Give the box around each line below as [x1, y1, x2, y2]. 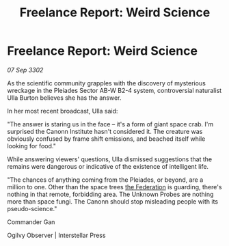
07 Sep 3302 [7, 66, 44, 74]
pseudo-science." [7, 204, 57, 213]
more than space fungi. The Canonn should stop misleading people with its [7, 197, 219, 206]
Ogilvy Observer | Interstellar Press [7, 231, 106, 239]
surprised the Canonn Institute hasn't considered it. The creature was [7, 127, 203, 135]
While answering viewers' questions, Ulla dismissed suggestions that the [7, 155, 213, 163]
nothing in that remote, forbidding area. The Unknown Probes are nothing [7, 190, 214, 198]
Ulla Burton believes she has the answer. [7, 94, 122, 102]
